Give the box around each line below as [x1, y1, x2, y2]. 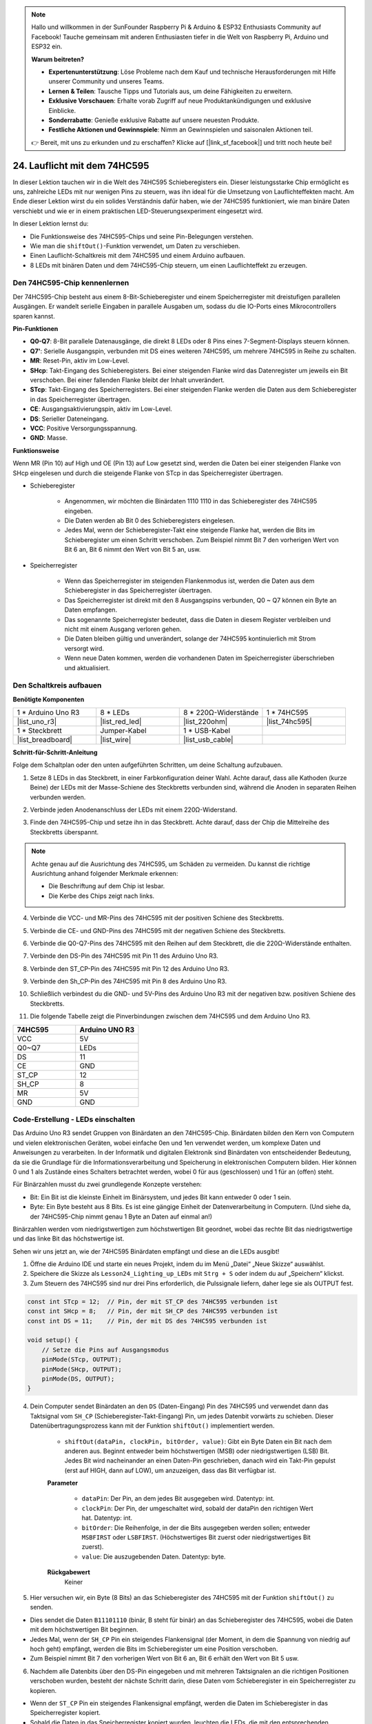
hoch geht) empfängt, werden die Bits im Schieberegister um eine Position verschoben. [30, 1645, 278, 1653]
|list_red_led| [100, 717, 142, 727]
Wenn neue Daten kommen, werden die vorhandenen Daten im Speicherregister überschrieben [64, 654, 335, 662]
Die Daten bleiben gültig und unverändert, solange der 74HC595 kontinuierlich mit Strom [64, 634, 316, 643]
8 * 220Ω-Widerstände [183, 708, 259, 717]
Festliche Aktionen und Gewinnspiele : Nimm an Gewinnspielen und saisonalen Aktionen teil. [48, 126, 313, 134]
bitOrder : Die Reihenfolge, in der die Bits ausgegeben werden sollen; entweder [81, 1523, 311, 1532]
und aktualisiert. [64, 663, 110, 672]
